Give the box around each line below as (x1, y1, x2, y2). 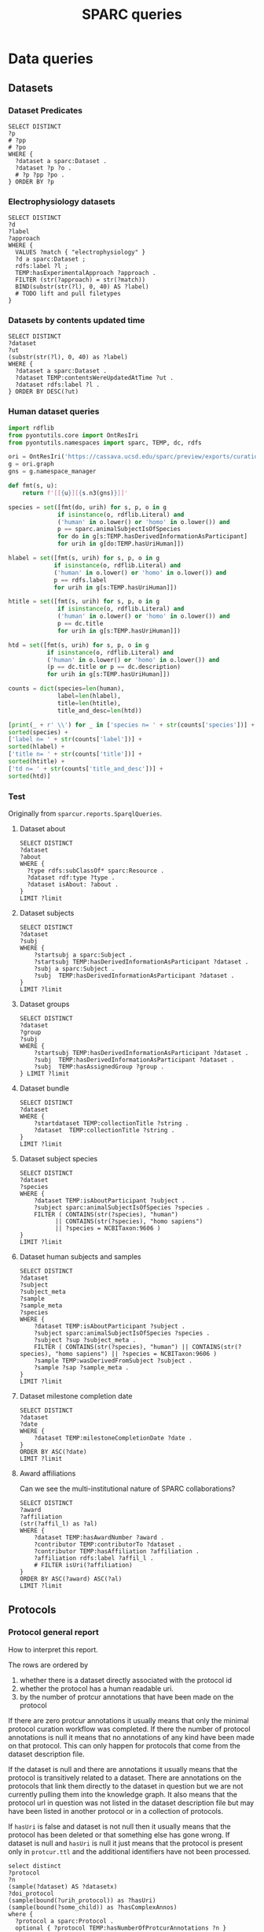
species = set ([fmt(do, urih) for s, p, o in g (8, 503, 167, 511)
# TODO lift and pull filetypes (15, 290, 122, 298)
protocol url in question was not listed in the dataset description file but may (8, 1798, 255, 1808)
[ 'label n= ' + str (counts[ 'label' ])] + (8, 735, 143, 744)
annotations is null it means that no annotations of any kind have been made (8, 1732, 255, 1742)
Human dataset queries (8, 406, 100, 417)
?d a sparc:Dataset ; (15, 255, 86, 263)
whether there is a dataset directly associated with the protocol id (19, 1675, 233, 1685)
